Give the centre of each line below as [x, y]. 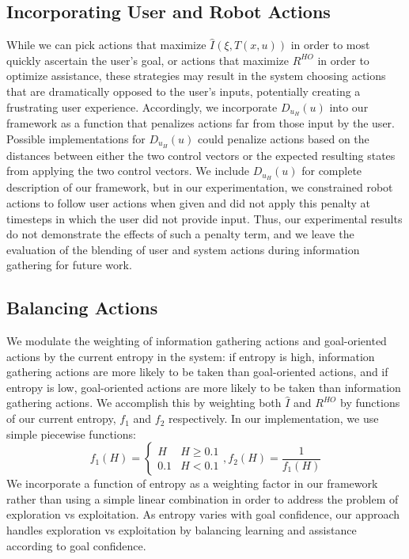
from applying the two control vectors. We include [128, 171]
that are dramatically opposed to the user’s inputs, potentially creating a [184, 91]
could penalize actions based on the [284, 139]
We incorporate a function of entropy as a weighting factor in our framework [192, 483]
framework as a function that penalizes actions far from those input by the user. [201, 123]
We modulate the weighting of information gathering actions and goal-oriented [197, 341]
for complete [332, 171]
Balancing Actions [82, 308]
